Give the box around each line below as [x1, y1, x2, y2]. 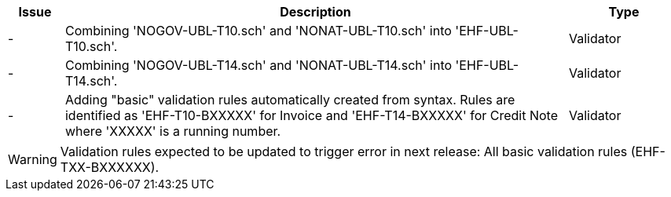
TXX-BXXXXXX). [60, 159, 159, 175]
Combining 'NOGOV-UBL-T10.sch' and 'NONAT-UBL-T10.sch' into [64, 23, 452, 38]
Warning [8, 151, 57, 167]
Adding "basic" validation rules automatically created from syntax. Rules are [64, 92, 515, 108]
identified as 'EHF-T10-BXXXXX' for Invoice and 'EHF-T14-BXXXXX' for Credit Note [64, 108, 558, 123]
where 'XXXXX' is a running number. [64, 123, 281, 139]
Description [280, 4, 351, 20]
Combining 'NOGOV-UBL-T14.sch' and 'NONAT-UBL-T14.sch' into [64, 57, 453, 73]
